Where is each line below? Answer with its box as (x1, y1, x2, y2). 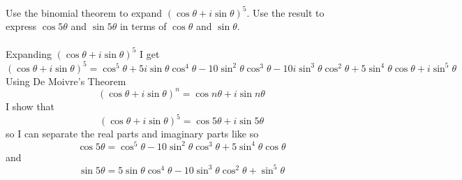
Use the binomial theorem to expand (6, 5, 163, 20)
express (6, 19, 37, 33)
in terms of (119, 19, 167, 33)
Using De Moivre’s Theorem (6, 73, 126, 88)
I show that (6, 98, 55, 113)
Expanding (6, 46, 52, 61)
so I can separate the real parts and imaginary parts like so (6, 126, 259, 141)
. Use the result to (246, 5, 325, 20)
